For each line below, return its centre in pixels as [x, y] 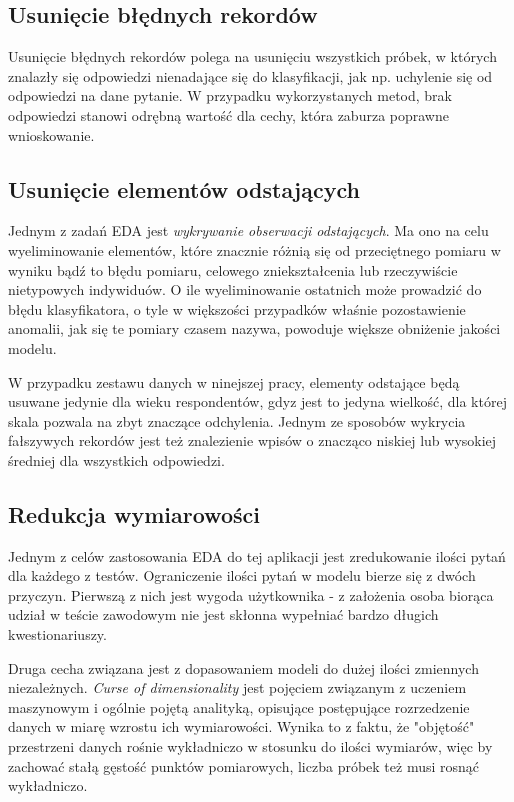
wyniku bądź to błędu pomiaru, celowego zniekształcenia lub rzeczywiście [233, 269]
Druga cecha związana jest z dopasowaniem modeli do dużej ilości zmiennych [243, 667]
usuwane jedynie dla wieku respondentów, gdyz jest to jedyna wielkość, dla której [257, 401]
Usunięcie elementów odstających [184, 188]
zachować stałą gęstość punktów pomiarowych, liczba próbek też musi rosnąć [244, 765]
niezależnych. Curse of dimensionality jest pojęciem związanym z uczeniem [237, 687]
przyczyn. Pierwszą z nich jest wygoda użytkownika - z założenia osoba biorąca [251, 594]
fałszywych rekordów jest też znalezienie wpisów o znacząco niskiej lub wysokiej [252, 440]
